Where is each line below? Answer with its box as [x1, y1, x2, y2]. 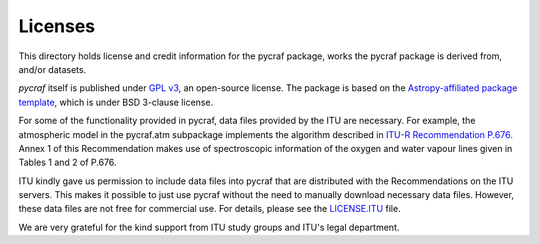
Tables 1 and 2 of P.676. [18, 156, 117, 169]
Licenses [18, 15, 96, 37]
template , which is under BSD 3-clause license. [18, 96, 214, 108]
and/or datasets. [18, 63, 87, 75]
